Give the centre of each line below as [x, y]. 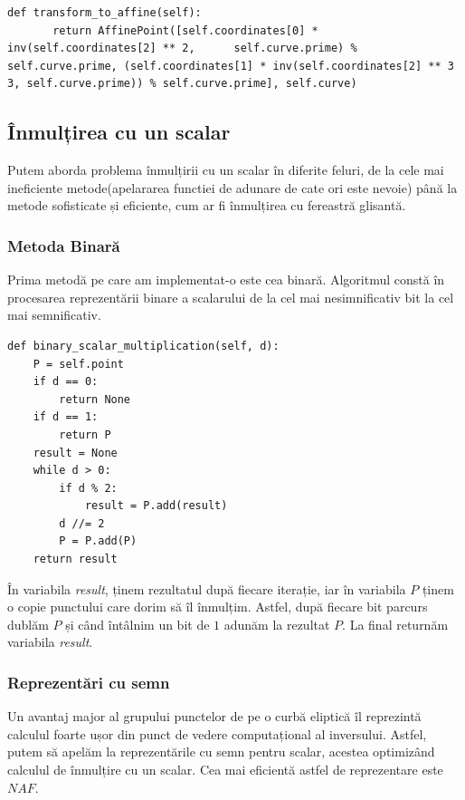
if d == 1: [66, 417]
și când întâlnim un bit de [138, 624]
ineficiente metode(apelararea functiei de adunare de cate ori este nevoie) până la [232, 187]
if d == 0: [66, 382]
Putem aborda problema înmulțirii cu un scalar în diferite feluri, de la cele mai [226, 170]
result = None [75, 453]
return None [95, 399]
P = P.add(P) [98, 541]
